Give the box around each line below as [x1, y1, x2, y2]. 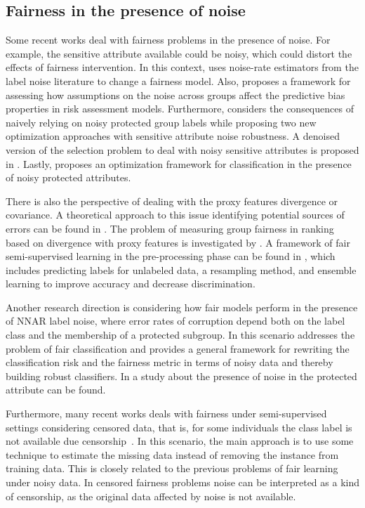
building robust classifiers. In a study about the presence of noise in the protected [6, 368, 357, 383]
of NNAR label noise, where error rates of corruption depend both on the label [6, 313, 345, 328]
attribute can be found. [6, 382, 106, 397]
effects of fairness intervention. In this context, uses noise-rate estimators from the [6, 60, 359, 74]
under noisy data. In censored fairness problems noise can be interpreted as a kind [6, 475, 359, 490]
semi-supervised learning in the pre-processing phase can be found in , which [6, 249, 336, 263]
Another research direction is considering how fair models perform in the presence [6, 299, 358, 314]
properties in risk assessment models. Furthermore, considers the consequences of [6, 101, 354, 116]
